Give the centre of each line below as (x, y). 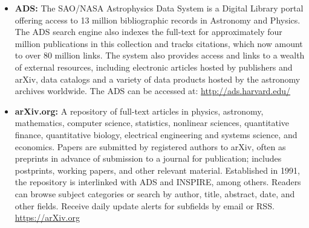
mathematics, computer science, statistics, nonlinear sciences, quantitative (152, 123)
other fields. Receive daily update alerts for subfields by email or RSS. (145, 205)
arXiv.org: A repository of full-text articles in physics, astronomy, (139, 111)
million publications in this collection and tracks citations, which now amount (159, 43)
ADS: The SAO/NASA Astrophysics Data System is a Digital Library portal (159, 8)
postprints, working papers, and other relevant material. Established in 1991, (157, 170)
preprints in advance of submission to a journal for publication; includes (148, 158)
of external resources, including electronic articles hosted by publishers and (154, 67)
